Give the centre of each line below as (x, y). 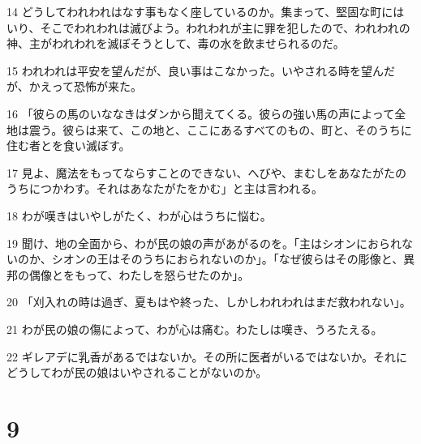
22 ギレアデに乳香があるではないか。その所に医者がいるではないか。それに (207, 356)
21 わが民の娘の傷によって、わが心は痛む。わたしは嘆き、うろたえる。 (195, 329)
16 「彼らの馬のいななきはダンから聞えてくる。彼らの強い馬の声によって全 (206, 113)
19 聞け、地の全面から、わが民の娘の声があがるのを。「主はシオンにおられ (204, 243)
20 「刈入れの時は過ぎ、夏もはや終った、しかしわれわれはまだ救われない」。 (209, 302)
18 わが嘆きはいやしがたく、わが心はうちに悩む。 (139, 215)
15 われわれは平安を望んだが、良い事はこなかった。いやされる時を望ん (195, 70)
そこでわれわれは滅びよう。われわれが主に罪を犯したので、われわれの (225, 27)
